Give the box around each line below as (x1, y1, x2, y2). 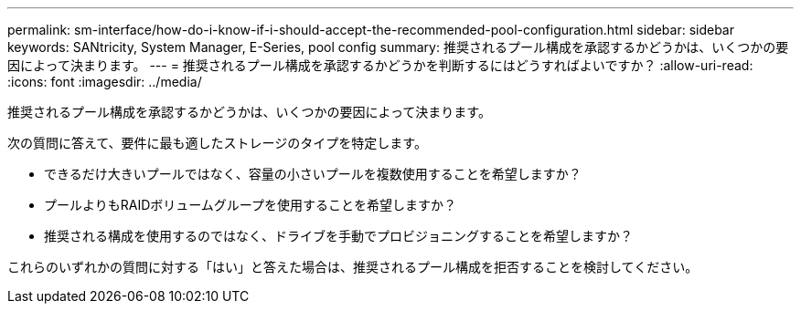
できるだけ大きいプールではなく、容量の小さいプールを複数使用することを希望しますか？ (44, 166, 582, 181)
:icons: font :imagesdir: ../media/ (7, 74, 202, 89)
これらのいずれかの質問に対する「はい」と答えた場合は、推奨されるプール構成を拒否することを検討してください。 (7, 259, 699, 275)
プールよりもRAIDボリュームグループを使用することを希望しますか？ (44, 197, 456, 213)
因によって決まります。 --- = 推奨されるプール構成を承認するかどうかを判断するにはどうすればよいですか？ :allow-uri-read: (7, 57, 753, 73)
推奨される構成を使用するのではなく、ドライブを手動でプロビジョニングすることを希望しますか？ (44, 228, 633, 244)
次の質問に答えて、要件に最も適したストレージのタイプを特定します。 (7, 135, 427, 150)
